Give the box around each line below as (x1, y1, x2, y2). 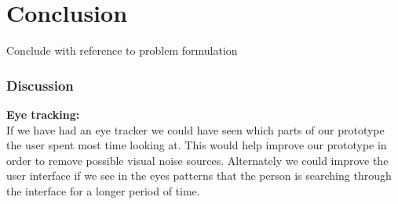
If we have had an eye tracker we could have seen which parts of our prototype (6, 121, 385, 138)
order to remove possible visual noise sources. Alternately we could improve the (6, 152, 389, 168)
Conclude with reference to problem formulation (6, 42, 238, 59)
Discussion (6, 75, 74, 95)
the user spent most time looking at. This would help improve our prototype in (6, 137, 387, 153)
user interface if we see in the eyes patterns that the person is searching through (6, 167, 392, 184)
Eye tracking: (6, 106, 80, 122)
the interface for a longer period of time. (6, 182, 200, 199)
